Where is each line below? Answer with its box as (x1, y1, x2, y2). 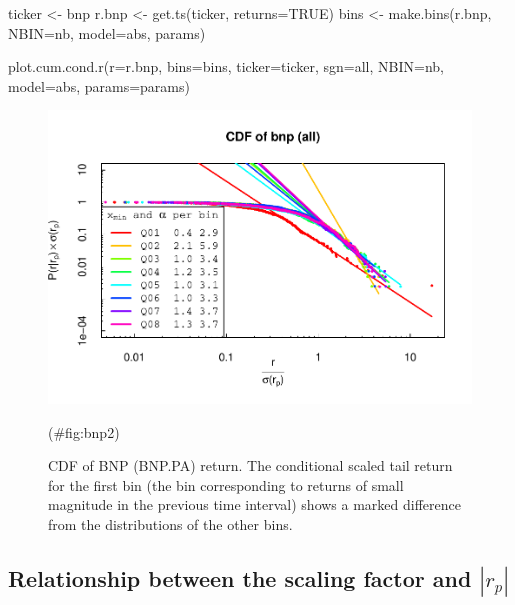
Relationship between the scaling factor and (8, 562, 472, 593)
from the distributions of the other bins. (48, 513, 293, 534)
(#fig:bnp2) (48, 421, 120, 442)
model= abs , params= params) (8, 75, 190, 96)
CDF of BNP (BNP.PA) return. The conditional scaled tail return (48, 455, 453, 476)
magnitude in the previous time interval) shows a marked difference (48, 494, 461, 515)
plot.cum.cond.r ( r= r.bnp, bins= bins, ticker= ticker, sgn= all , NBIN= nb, (8, 56, 444, 77)
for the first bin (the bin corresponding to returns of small (48, 474, 404, 495)
